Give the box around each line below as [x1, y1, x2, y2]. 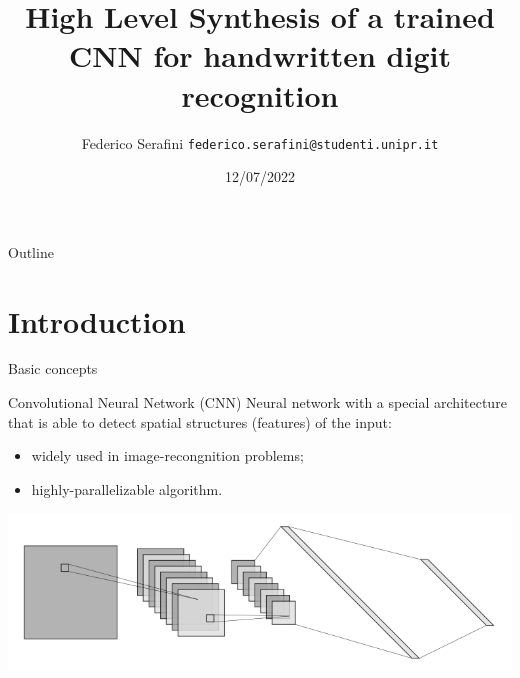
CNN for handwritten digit [69, 35, 451, 76]
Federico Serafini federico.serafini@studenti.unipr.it [81, 132, 439, 153]
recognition [181, 74, 339, 115]
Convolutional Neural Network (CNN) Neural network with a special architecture [8, 392, 507, 413]
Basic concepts [8, 358, 98, 379]
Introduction [8, 300, 186, 341]
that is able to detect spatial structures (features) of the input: [8, 411, 392, 432]
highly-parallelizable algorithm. [31, 478, 223, 499]
